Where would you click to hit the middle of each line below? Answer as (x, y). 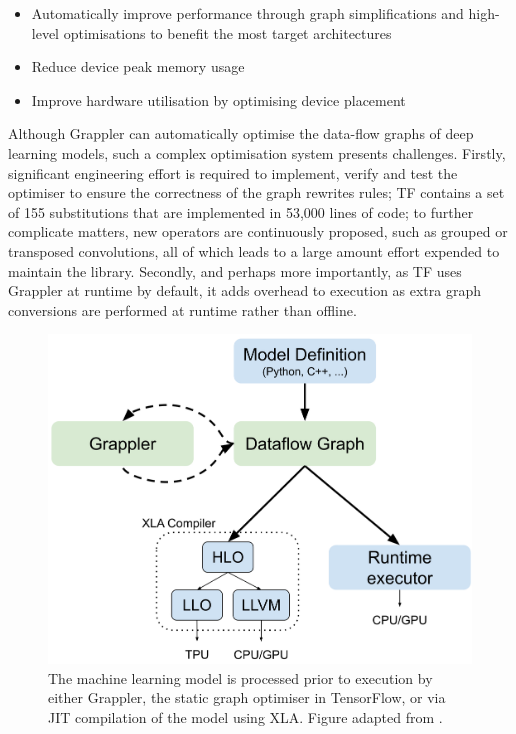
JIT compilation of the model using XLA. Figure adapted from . (245, 717)
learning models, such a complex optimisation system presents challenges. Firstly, (257, 152)
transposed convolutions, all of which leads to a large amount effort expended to (254, 250)
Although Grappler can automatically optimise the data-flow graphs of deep (241, 133)
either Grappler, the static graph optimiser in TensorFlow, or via (247, 697)
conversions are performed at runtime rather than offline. (182, 309)
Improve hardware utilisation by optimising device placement (218, 99)
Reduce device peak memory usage (138, 66)
